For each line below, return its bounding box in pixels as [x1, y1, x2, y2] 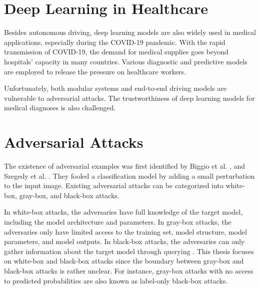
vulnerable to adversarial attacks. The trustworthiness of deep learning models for [4, 92, 255, 103]
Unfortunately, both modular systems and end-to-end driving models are [4, 83, 227, 93]
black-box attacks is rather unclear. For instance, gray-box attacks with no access [4, 265, 253, 276]
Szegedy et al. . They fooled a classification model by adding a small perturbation [4, 170, 255, 181]
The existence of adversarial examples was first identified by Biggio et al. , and [4, 161, 245, 171]
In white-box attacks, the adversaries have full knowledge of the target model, [4, 207, 243, 217]
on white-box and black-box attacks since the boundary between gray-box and [4, 256, 244, 266]
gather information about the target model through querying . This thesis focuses [4, 246, 254, 256]
